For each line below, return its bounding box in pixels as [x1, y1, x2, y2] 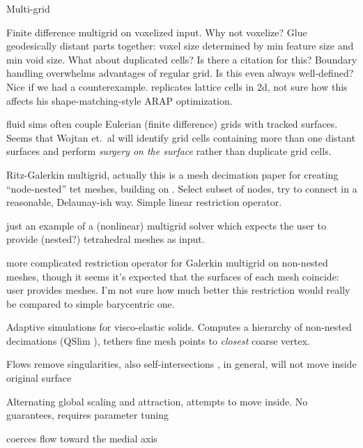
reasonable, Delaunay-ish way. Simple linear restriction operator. [6, 195, 282, 209]
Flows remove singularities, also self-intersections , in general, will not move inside [6, 357, 357, 371]
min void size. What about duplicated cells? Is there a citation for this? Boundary [6, 52, 357, 66]
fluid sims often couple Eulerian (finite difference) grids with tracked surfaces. [6, 117, 338, 131]
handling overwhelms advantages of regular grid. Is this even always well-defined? [6, 66, 354, 80]
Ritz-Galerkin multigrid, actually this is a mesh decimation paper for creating [6, 167, 339, 181]
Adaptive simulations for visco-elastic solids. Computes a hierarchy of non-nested [6, 320, 352, 334]
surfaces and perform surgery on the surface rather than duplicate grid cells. [6, 144, 332, 158]
